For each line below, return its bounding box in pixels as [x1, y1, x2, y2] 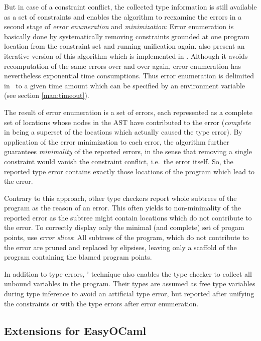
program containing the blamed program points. [4, 252, 152, 262]
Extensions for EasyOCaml [4, 322, 147, 338]
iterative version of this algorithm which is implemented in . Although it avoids [4, 50, 248, 61]
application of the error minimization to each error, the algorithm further [4, 136, 229, 147]
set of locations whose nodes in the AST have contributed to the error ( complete [4, 117, 251, 127]
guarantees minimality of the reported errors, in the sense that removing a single [4, 146, 252, 157]
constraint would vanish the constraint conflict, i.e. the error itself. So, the [4, 156, 233, 166]
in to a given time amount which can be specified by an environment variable [4, 80, 245, 90]
